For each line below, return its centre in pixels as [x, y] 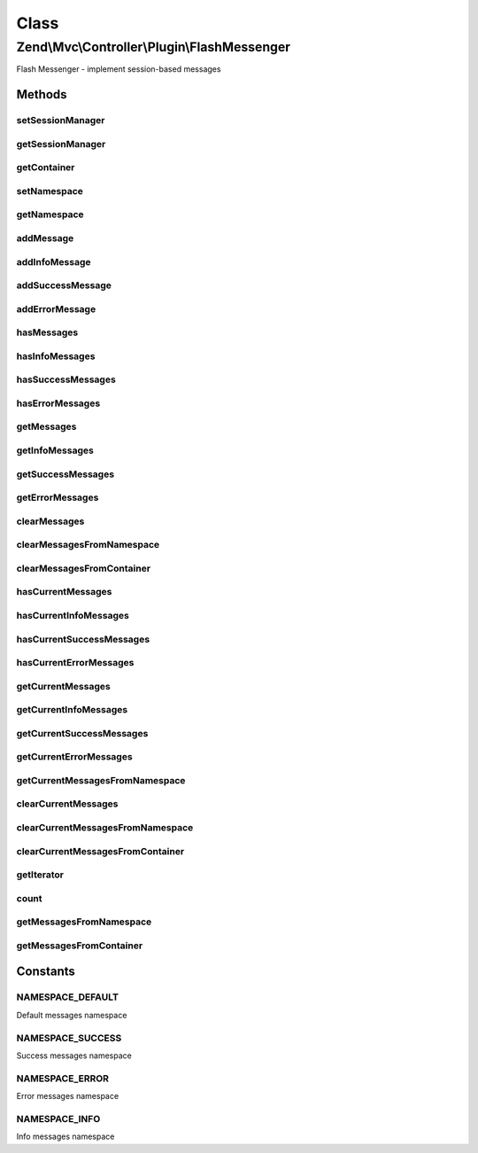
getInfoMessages [55, 450]
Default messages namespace [72, 1015]
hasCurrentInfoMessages [73, 615]
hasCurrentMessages [64, 592]
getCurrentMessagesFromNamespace [101, 780]
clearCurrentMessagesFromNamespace [105, 828]
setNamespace [50, 191]
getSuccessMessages [66, 474]
